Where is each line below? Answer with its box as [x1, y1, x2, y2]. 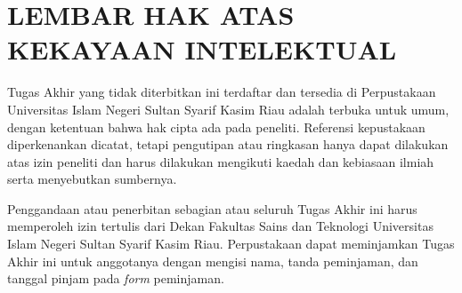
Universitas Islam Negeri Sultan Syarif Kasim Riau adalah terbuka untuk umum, [7, 99, 450, 118]
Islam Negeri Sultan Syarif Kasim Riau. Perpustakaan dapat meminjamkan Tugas [7, 234, 455, 253]
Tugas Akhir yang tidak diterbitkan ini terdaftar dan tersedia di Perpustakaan [7, 83, 436, 101]
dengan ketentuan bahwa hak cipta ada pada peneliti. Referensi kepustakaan [7, 117, 426, 136]
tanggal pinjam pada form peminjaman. [7, 269, 224, 288]
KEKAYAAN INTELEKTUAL [7, 31, 397, 67]
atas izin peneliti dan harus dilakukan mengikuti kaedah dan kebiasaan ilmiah [7, 152, 434, 170]
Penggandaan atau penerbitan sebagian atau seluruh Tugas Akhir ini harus [7, 199, 417, 218]
